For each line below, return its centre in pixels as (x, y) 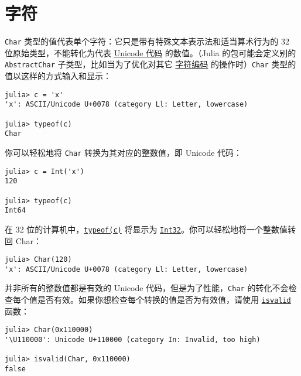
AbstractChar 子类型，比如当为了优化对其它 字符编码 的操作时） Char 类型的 (150, 64)
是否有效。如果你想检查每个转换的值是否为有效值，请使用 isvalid (164, 300)
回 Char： (23, 240)
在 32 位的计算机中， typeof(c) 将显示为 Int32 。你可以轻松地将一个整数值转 (150, 229)
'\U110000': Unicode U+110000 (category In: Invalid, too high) (133, 339)
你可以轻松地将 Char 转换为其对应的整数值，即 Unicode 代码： (124, 152)
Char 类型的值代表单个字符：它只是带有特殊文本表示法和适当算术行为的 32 (147, 41)
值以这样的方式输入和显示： (58, 76)
